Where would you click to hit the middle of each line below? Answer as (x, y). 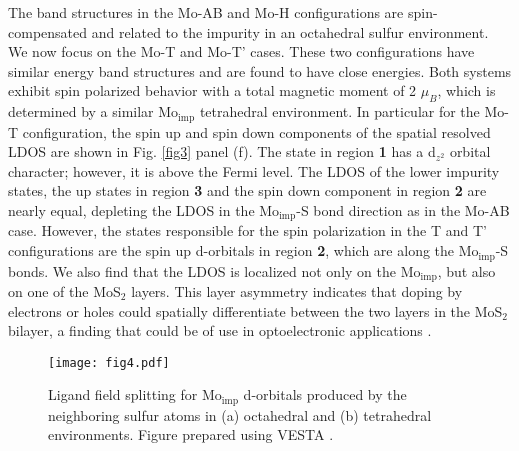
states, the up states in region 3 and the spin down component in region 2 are (247, 190)
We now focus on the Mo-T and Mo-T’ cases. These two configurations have (241, 51)
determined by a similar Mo (93, 111)
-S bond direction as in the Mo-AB (403, 210)
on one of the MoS (64, 290)
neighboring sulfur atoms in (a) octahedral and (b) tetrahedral (240, 414)
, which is (466, 90)
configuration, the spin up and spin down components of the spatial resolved (256, 131)
